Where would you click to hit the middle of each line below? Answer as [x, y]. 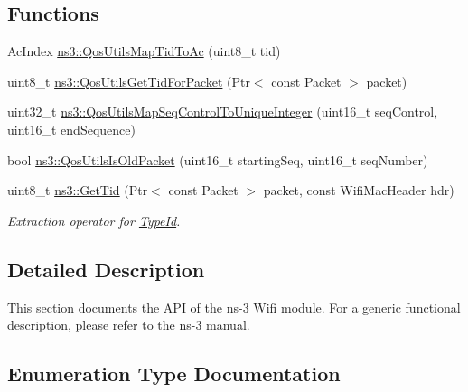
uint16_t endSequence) [71, 129]
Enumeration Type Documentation [174, 373]
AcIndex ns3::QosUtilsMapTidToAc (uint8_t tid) [144, 51]
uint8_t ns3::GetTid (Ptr [78, 190]
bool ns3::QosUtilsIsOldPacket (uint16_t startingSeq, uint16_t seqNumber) [218, 159]
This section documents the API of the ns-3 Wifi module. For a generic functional [234, 307]
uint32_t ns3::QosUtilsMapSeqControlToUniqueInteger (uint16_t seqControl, [223, 112]
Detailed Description [106, 269]
